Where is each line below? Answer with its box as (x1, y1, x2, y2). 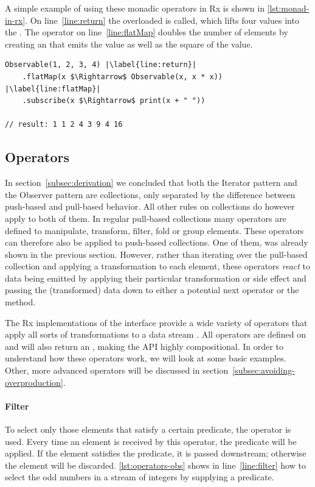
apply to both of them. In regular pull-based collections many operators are (5, 212, 286, 224)
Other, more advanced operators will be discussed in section (5, 364, 229, 377)
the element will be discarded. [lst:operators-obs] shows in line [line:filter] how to (5, 458, 306, 471)
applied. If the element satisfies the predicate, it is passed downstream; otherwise (5, 447, 306, 460)
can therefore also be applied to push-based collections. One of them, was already (5, 236, 308, 249)
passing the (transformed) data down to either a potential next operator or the (5, 283, 299, 296)
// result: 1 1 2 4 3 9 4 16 (5, 120, 123, 129)
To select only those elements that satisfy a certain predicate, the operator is (5, 423, 291, 436)
